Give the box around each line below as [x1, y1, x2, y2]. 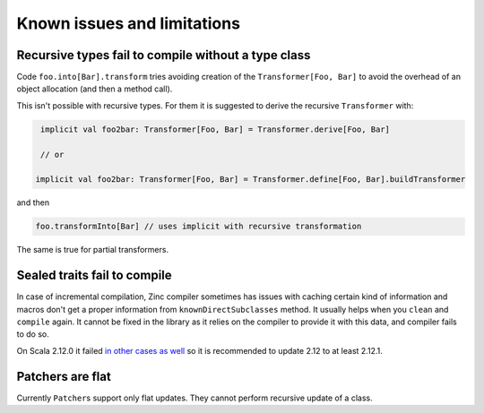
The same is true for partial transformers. [16, 245, 169, 255]
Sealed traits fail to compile [16, 268, 172, 283]
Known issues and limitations [16, 13, 241, 33]
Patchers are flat [16, 368, 111, 384]
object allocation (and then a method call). [16, 83, 173, 94]
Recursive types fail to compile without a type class [16, 47, 311, 63]
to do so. [16, 329, 49, 340]
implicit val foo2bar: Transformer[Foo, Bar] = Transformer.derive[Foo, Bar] [40, 124, 390, 134]
